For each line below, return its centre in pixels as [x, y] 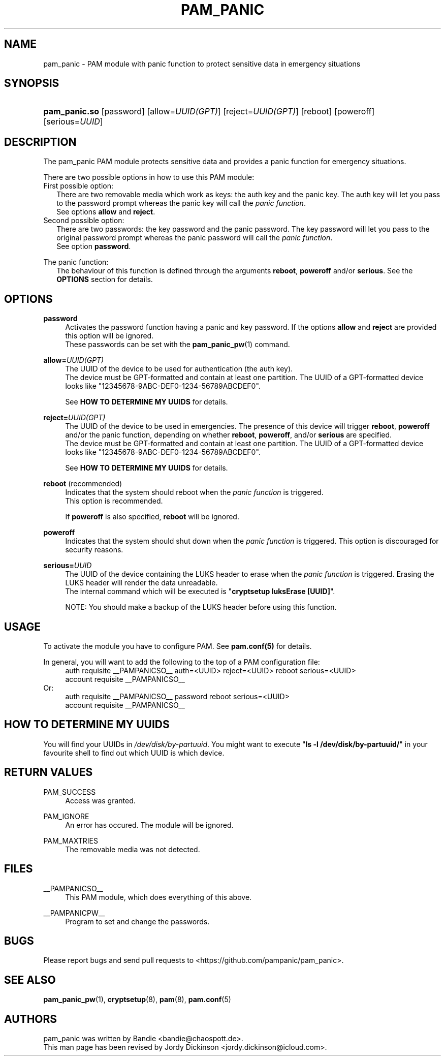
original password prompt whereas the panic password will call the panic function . [195, 238]
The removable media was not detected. [133, 849]
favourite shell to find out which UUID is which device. [134, 753]
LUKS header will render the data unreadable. [141, 583]
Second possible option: [84, 221]
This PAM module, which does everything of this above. [158, 897]
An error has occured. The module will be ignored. [149, 825]
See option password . [94, 246]
